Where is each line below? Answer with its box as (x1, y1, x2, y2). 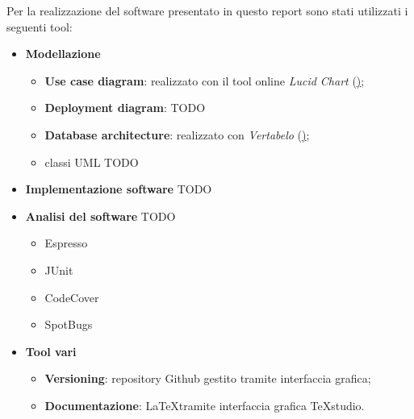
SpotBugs (44, 316, 93, 333)
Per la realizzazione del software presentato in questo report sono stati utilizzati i (6, 2, 408, 19)
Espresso (44, 234, 88, 251)
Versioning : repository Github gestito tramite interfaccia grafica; (44, 370, 371, 387)
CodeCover (44, 288, 99, 305)
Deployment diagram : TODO (44, 99, 206, 116)
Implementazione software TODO (25, 180, 212, 197)
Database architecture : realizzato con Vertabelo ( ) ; (44, 126, 310, 143)
